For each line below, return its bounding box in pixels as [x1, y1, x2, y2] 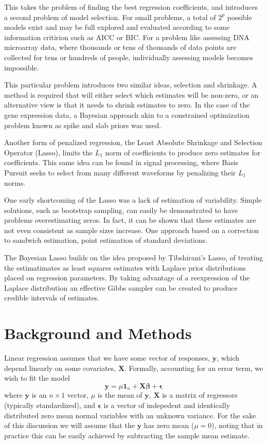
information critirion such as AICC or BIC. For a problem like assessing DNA [4, 31, 250, 42]
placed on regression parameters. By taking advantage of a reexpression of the [4, 272, 250, 283]
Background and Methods [4, 323, 192, 344]
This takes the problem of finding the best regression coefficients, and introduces [4, 2, 258, 12]
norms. [4, 177, 26, 188]
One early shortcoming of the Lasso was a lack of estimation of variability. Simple [4, 194, 262, 205]
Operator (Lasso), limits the [4, 147, 93, 157]
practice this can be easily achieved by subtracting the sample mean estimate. [4, 430, 250, 440]
